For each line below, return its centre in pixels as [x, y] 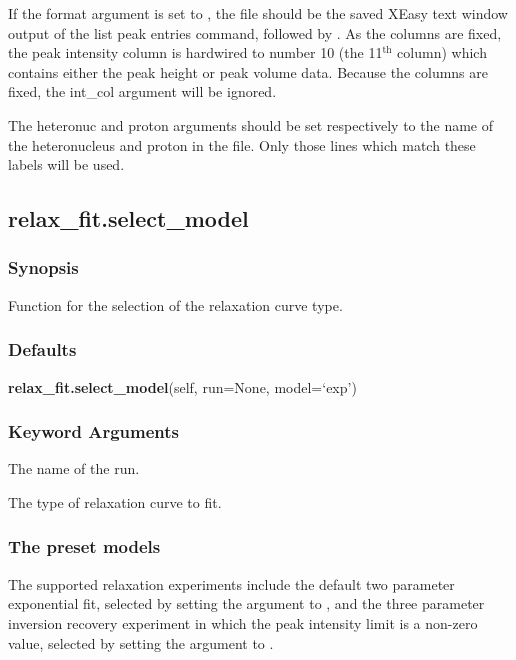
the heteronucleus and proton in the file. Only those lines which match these [242, 144]
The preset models [84, 546]
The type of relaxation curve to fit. [115, 501]
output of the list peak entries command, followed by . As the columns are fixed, [255, 32]
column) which [442, 52]
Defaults [42, 349]
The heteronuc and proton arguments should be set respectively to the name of [251, 124]
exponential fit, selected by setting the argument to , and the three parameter [246, 603]
